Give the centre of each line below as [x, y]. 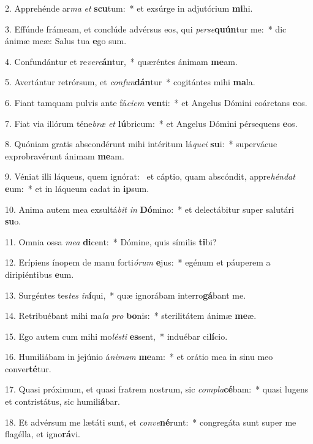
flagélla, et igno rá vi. [43, 434]
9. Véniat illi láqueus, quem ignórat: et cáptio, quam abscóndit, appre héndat [150, 176]
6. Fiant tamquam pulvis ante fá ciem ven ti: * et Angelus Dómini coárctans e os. [156, 102]
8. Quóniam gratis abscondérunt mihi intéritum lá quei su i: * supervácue [141, 144]
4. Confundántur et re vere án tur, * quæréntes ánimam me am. [121, 61]
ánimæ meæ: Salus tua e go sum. [66, 41]
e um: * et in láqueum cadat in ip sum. [77, 188]
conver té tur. [28, 368]
